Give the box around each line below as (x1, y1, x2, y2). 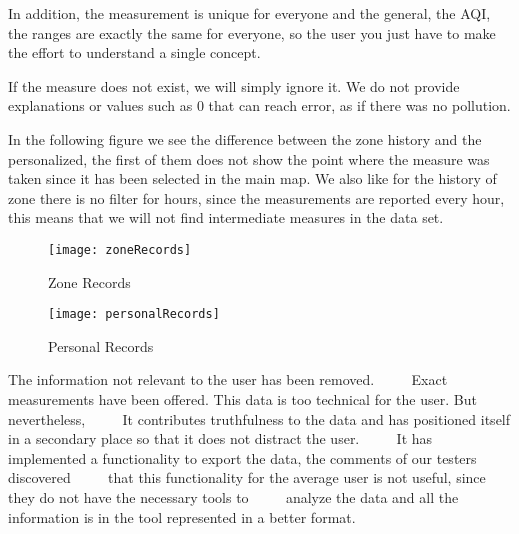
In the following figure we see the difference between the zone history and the (8, 128, 482, 149)
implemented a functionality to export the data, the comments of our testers (8, 447, 477, 468)
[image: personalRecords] (48, 307, 220, 322)
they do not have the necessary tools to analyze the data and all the (8, 487, 459, 507)
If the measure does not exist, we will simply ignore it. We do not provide (8, 75, 460, 96)
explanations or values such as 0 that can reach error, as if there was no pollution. (8, 95, 511, 116)
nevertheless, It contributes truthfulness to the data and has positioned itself (8, 408, 511, 429)
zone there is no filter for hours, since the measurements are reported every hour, (8, 187, 505, 208)
